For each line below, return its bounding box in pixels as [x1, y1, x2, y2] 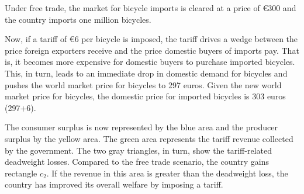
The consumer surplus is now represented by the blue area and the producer [5, 121, 278, 133]
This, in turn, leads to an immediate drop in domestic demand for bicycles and [5, 67, 288, 79]
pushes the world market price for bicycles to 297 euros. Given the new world [5, 78, 282, 91]
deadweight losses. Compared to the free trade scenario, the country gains [5, 155, 270, 168]
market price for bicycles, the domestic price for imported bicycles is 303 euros [5, 90, 286, 102]
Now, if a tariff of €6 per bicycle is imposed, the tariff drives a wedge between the [5, 33, 298, 45]
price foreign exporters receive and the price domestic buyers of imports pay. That [5, 44, 299, 56]
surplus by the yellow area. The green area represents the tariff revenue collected [5, 132, 293, 144]
